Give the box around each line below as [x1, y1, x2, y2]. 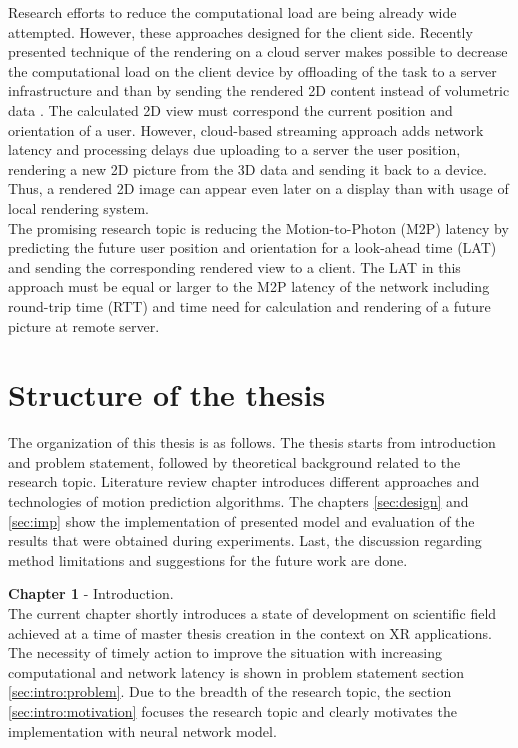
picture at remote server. [8, 315, 160, 336]
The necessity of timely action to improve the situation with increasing [8, 642, 442, 663]
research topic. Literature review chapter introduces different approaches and [8, 471, 480, 492]
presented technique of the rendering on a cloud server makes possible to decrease [8, 41, 508, 62]
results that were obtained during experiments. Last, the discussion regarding [8, 530, 482, 551]
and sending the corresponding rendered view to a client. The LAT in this [8, 256, 461, 277]
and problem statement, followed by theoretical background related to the [8, 451, 461, 472]
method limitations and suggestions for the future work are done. [8, 549, 408, 570]
